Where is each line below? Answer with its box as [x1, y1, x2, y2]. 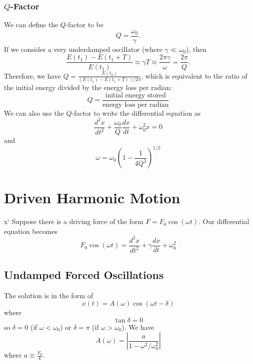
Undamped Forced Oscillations [4, 267, 164, 282]
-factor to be [66, 19, 104, 30]
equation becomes [4, 226, 58, 236]
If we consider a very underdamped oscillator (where [4, 44, 163, 54]
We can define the [4, 19, 58, 30]
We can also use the [4, 107, 64, 118]
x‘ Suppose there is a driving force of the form [4, 216, 144, 227]
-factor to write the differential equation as [72, 107, 201, 118]
